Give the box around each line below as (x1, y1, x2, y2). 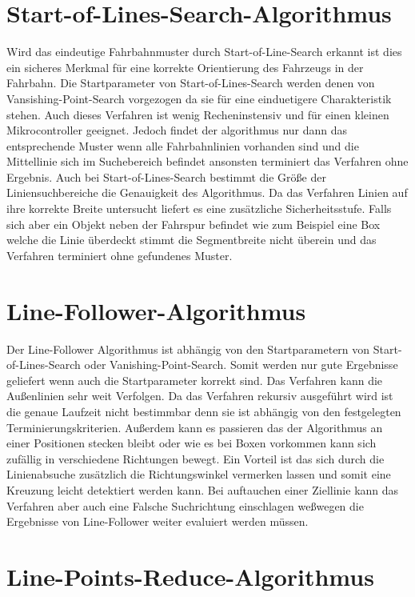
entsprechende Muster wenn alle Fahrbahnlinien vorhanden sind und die (6, 137, 359, 154)
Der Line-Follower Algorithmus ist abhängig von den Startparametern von (6, 340, 370, 357)
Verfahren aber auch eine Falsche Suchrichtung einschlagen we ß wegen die (6, 497, 364, 514)
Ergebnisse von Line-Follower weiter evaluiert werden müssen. (6, 513, 309, 530)
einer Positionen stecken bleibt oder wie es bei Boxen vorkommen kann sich (6, 435, 377, 451)
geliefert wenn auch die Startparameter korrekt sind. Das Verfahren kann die (6, 371, 383, 388)
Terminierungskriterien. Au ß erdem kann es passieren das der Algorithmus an (6, 419, 383, 435)
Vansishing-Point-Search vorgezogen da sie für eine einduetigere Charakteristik (6, 90, 392, 106)
